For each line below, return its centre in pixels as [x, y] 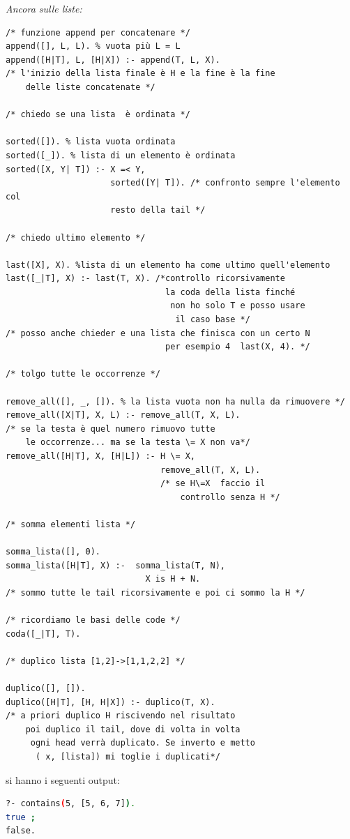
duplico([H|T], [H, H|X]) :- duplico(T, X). [111, 702]
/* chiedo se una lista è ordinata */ [98, 115]
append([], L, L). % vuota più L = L [93, 46]
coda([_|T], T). [43, 634]
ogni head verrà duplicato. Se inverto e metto [143, 743]
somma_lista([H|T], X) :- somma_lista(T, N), [115, 565]
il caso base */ [213, 320]
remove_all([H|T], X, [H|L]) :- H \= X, [101, 456]
